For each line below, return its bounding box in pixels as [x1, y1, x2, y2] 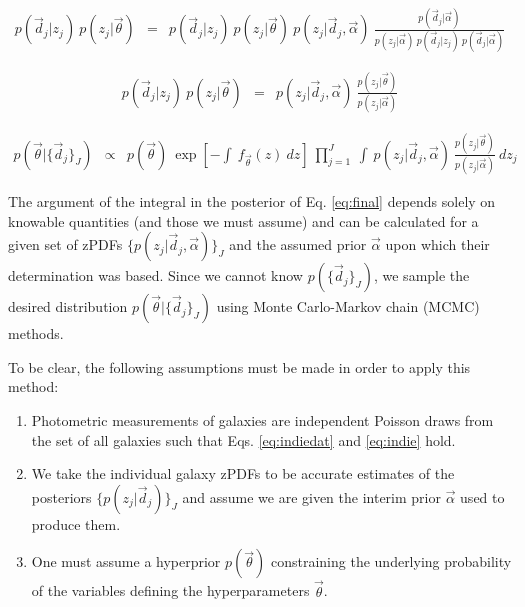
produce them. [31, 513, 121, 534]
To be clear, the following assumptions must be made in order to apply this [8, 356, 471, 377]
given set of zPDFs [8, 234, 123, 255]
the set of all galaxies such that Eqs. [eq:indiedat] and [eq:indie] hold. [31, 429, 456, 450]
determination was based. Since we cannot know [8, 265, 303, 286]
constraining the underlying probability [270, 551, 512, 572]
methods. [8, 323, 64, 344]
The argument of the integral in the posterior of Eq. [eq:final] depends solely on [8, 190, 496, 211]
